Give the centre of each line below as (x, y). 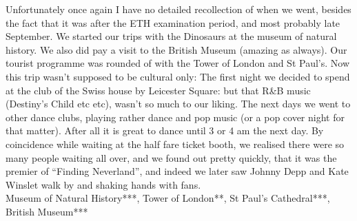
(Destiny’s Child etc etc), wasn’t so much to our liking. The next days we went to (178, 104)
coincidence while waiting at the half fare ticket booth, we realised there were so (175, 144)
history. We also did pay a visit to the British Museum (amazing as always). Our (176, 49)
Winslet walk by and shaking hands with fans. (103, 184)
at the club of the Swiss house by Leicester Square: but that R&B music (158, 90)
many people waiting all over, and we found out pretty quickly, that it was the (171, 157)
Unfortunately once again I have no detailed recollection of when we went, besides (178, 9)
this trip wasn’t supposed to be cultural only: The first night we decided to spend (178, 76)
